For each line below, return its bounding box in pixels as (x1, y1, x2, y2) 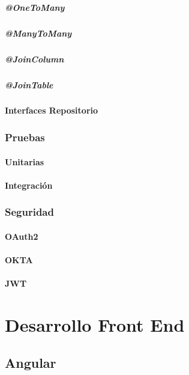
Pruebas (5, 129, 45, 144)
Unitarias (5, 155, 44, 168)
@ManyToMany (5, 26, 72, 39)
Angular (5, 353, 56, 372)
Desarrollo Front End (5, 312, 185, 337)
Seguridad (5, 204, 54, 219)
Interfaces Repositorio (5, 104, 98, 117)
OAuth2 (5, 230, 38, 242)
